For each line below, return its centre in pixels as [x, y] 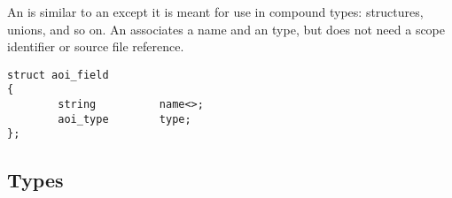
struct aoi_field [58, 75]
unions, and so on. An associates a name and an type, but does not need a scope [226, 29]
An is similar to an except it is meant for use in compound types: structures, [215, 11]
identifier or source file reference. [96, 46]
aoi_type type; [125, 119]
